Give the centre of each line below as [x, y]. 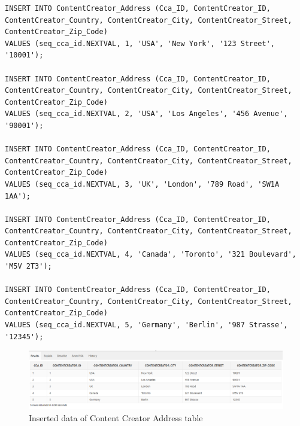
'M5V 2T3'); [28, 267]
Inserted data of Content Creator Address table [116, 417]
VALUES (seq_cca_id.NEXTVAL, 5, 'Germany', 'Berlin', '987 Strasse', [146, 325]
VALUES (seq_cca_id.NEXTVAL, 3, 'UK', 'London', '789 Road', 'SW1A [142, 184]
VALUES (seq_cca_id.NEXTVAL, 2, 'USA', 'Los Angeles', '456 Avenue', [146, 114]
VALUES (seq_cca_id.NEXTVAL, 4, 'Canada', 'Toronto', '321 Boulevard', [151, 255]
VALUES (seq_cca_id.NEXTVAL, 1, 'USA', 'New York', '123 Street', [140, 43]
